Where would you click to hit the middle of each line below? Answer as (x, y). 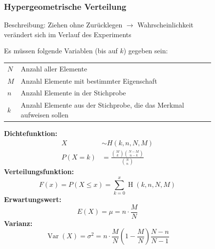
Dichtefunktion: (31, 133)
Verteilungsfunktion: (39, 171)
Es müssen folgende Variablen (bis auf (61, 51)
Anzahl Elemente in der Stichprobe (73, 93)
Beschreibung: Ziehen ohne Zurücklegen (63, 25)
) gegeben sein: (146, 51)
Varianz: (18, 223)
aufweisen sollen (44, 114)
